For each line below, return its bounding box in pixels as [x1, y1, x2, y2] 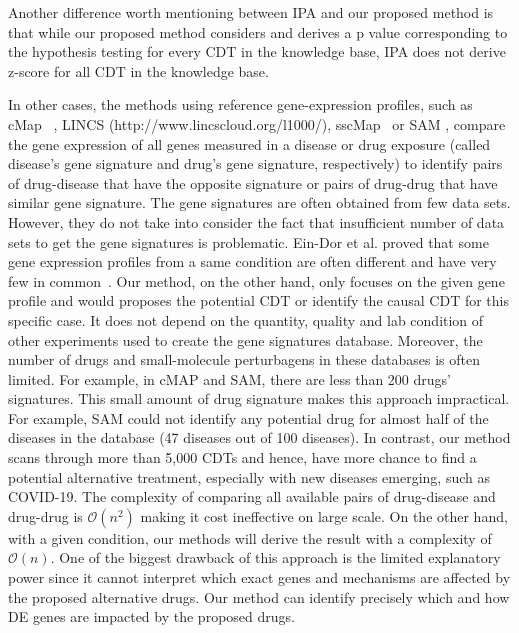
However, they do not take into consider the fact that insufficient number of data [8, 211, 505, 232]
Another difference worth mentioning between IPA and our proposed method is [8, 2, 494, 22]
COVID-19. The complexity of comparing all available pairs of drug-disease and [8, 486, 496, 507]
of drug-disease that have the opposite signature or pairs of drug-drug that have [8, 172, 498, 193]
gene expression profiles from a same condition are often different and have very [8, 251, 497, 272]
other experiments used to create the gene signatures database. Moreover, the [8, 329, 483, 350]
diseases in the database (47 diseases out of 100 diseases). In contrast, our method [8, 427, 511, 448]
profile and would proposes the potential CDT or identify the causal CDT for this [8, 290, 509, 311]
